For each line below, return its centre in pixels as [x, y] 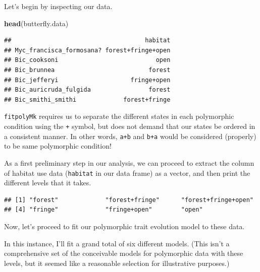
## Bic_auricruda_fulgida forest [87, 90]
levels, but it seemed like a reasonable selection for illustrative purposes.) [117, 263]
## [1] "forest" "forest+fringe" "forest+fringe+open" [129, 200]
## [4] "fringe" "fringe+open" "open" [103, 210]
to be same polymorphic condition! [58, 146]
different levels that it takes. [48, 183]
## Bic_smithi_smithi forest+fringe [87, 99]
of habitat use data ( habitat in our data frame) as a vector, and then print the [127, 173]
